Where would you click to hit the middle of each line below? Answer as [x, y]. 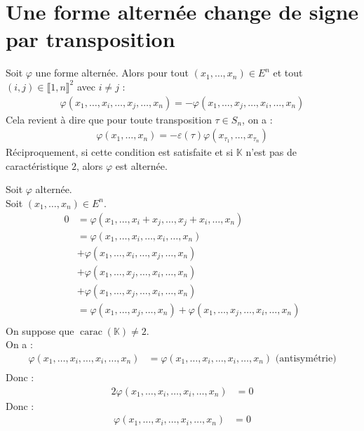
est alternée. [141, 165]
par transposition [90, 39]
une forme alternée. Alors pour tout [112, 73]
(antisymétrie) [306, 358]
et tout [288, 73]
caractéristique [37, 165]
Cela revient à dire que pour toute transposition [109, 119]
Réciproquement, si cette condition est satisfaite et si [120, 152]
